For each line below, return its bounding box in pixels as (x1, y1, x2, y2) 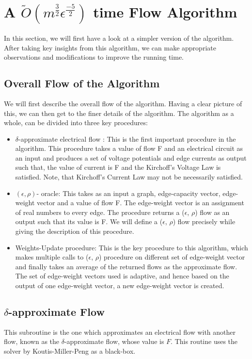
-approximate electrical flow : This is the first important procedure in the (18, 133, 236, 144)
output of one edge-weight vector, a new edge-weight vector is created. (15, 280, 224, 291)
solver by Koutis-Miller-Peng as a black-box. (4, 346, 136, 356)
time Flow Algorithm (93, 2, 237, 22)
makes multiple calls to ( (15, 252, 89, 262)
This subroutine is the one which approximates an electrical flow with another (4, 326, 236, 337)
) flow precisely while (173, 216, 236, 227)
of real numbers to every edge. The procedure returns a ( (15, 207, 185, 217)
